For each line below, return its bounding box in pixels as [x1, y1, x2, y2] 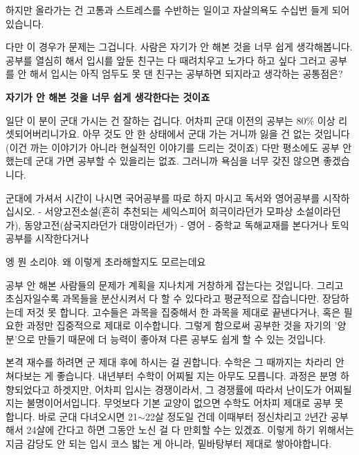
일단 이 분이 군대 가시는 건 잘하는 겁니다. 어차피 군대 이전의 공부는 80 [6, 113, 306, 127]
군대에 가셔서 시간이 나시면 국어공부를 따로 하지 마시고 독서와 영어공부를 [6, 190, 320, 205]
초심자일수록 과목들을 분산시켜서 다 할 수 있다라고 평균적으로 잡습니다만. [6, 291, 320, 306]
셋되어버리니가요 [6, 127, 77, 141]
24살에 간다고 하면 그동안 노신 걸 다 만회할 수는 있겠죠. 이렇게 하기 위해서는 [26, 423, 354, 437]
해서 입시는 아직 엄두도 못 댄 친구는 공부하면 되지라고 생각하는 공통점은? [30, 66, 343, 81]
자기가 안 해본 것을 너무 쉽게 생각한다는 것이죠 [6, 89, 210, 104]
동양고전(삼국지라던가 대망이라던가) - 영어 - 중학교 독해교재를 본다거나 [24, 217, 329, 232]
